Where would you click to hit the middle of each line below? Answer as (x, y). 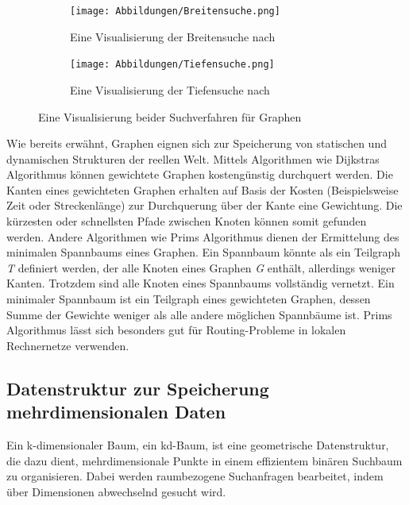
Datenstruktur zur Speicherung (138, 388)
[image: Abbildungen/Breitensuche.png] (175, 11)
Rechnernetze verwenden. (68, 345)
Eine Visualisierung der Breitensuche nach (173, 36)
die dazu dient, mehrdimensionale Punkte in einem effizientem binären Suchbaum (204, 460)
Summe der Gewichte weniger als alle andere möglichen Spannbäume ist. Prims (199, 314)
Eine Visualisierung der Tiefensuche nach (170, 89)
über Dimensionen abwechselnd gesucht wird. (116, 491)
